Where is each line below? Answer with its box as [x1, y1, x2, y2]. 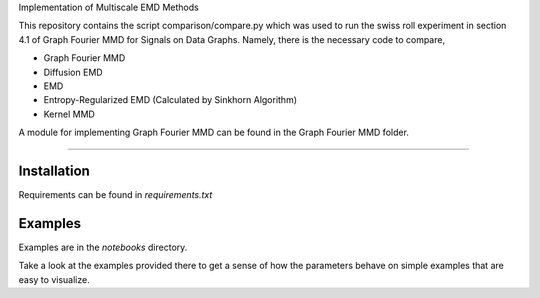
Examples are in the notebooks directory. [18, 241, 188, 253]
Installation [18, 162, 90, 179]
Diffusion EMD [43, 66, 104, 78]
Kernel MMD [43, 108, 95, 120]
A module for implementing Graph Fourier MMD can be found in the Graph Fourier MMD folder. [18, 126, 410, 139]
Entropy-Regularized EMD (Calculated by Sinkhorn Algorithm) [43, 94, 298, 106]
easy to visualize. [18, 273, 90, 285]
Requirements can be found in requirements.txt [18, 189, 213, 201]
